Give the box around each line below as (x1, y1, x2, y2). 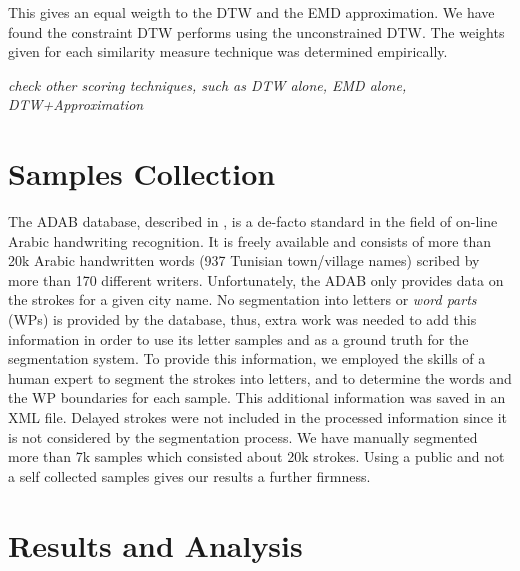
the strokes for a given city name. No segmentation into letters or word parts (8, 289, 477, 310)
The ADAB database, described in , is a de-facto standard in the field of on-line (8, 211, 498, 232)
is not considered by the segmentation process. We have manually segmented (8, 426, 478, 447)
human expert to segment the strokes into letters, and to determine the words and (8, 367, 512, 388)
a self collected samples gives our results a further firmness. (8, 465, 371, 486)
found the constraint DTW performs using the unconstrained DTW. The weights (8, 21, 505, 42)
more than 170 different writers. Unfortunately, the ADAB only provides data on (8, 269, 504, 290)
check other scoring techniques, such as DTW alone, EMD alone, (8, 74, 407, 95)
